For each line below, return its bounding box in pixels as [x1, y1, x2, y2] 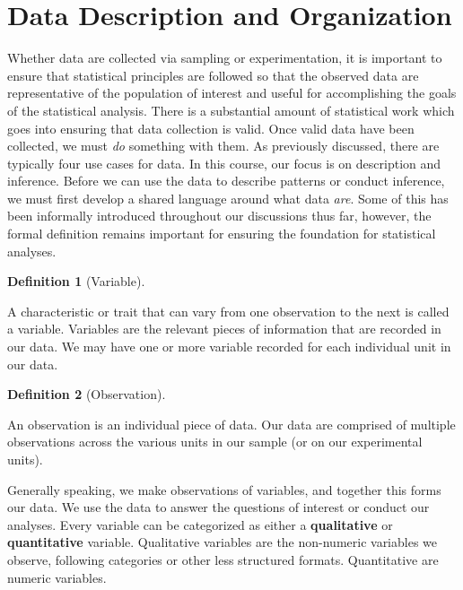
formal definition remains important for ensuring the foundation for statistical [7, 224, 436, 243]
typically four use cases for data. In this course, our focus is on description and [7, 153, 441, 172]
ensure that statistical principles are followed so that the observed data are [7, 65, 419, 84]
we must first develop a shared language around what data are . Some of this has [7, 188, 449, 207]
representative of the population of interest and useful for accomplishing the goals [7, 83, 457, 102]
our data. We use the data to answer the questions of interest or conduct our [7, 498, 430, 516]
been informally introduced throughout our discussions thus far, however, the [7, 206, 432, 225]
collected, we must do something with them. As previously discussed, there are [7, 136, 440, 155]
